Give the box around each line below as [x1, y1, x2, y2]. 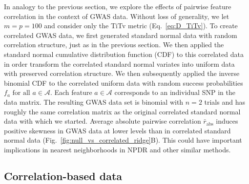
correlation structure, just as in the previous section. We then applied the [4, 39, 224, 50]
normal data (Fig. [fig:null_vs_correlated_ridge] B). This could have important [4, 135, 242, 145]
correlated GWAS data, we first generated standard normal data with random [4, 30, 237, 40]
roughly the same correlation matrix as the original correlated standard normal [4, 106, 241, 116]
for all [12, 90, 30, 97]
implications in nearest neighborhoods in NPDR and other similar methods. [4, 144, 231, 154]
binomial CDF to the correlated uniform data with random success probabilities [4, 77, 243, 88]
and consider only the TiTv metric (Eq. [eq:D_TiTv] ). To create [44, 20, 238, 31]
